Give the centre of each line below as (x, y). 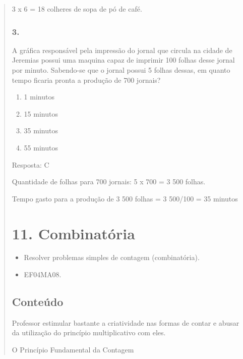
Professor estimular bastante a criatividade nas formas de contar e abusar (126, 322)
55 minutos (41, 147)
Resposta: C (31, 164)
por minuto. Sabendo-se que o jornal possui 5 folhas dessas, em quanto (121, 70)
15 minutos (41, 113)
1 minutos (39, 97)
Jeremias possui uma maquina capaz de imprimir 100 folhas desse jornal (123, 60)
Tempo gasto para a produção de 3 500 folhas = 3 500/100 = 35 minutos (125, 198)
